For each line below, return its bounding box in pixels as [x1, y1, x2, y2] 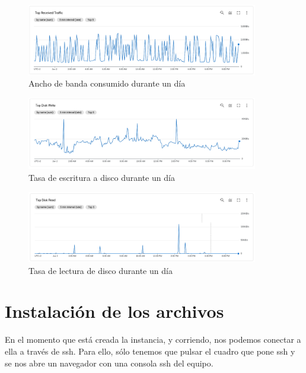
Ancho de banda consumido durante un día [28, 77, 186, 90]
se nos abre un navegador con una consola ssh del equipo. [5, 356, 213, 369]
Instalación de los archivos [5, 299, 224, 323]
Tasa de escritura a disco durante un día [28, 171, 175, 184]
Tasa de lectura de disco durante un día [28, 264, 173, 276]
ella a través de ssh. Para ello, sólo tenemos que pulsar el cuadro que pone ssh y [5, 345, 295, 358]
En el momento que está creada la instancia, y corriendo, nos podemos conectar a [5, 333, 301, 346]
